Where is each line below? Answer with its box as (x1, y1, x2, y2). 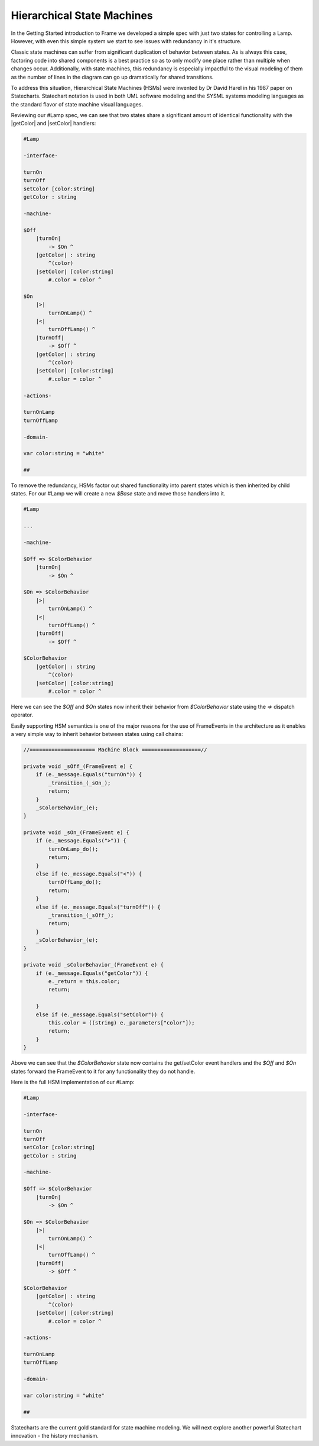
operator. (11, 711, 34, 718)
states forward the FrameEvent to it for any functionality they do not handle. (11, 1068, 196, 1075)
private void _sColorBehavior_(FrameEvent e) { (23, 961, 164, 968)
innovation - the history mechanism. (11, 1432, 99, 1439)
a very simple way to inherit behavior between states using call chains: (11, 731, 183, 738)
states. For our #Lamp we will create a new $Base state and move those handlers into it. (11, 490, 226, 497)
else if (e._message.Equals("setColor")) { (35, 1011, 164, 1018)
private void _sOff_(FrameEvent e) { (23, 763, 133, 770)
